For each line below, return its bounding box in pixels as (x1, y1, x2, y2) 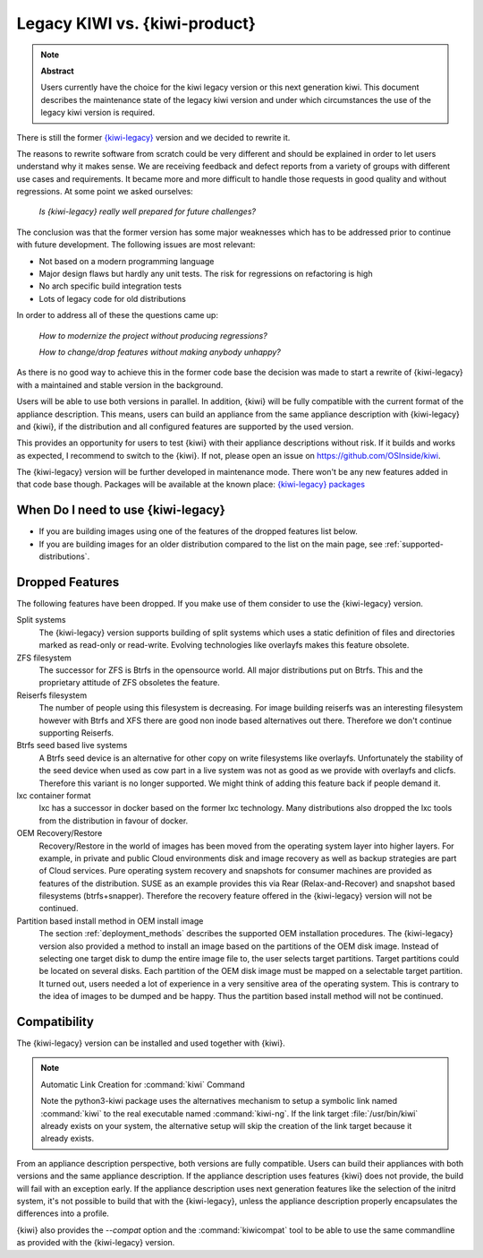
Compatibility (16, 1014, 94, 1030)
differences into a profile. (16, 1208, 109, 1219)
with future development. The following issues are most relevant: (16, 239, 256, 250)
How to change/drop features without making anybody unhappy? (38, 346, 281, 358)
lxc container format (16, 789, 91, 801)
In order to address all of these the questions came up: (16, 310, 219, 321)
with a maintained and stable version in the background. (16, 379, 224, 390)
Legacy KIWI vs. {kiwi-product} (16, 13, 257, 33)
